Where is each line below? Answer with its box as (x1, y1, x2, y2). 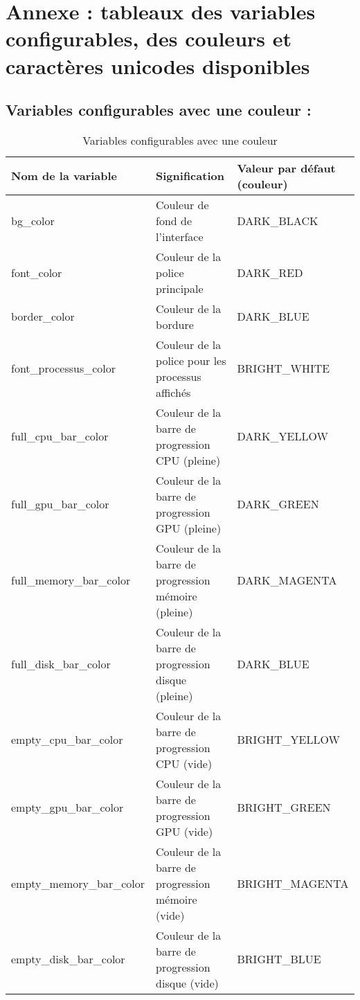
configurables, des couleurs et (6, 24, 292, 53)
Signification (156, 168, 224, 184)
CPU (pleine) (156, 452, 221, 468)
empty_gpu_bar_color (11, 799, 124, 816)
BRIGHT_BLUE (237, 951, 321, 967)
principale (156, 280, 204, 296)
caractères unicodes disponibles (6, 51, 310, 80)
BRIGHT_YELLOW (237, 731, 340, 748)
